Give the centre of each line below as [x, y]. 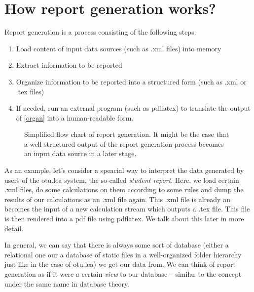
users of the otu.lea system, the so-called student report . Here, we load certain [122, 180]
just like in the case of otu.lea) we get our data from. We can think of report [120, 264]
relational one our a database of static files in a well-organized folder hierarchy [123, 254]
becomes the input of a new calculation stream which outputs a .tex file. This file [127, 209]
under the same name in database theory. [67, 283]
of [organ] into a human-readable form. [75, 117]
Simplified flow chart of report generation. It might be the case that [127, 134]
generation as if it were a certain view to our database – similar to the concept [123, 274]
